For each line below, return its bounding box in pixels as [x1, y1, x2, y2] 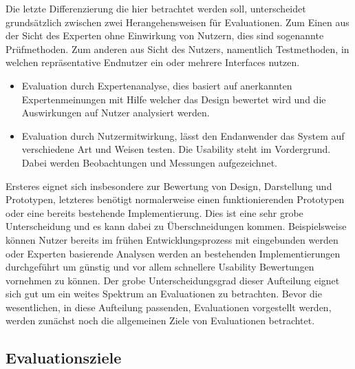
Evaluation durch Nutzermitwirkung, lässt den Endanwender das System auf [21, 128, 345, 143]
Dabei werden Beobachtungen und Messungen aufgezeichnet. [21, 155, 277, 169]
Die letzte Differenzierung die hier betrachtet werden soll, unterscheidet [6, 1, 306, 15]
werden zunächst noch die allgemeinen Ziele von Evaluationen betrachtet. [6, 313, 315, 328]
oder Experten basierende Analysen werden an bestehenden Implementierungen [6, 246, 341, 260]
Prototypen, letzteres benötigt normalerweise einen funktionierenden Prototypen [6, 192, 345, 207]
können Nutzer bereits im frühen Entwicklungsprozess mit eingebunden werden [6, 232, 338, 246]
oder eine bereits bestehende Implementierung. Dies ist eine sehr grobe [6, 205, 303, 220]
